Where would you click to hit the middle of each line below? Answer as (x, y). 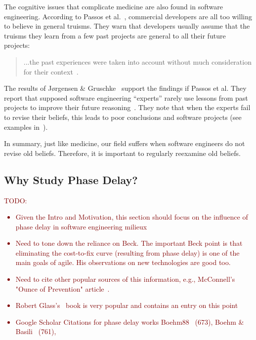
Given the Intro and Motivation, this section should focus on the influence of (132, 217)
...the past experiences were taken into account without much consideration (137, 61)
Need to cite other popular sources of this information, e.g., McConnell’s (125, 279)
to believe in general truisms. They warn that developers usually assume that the (127, 26)
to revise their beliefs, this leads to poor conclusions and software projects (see (123, 117)
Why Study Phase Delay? (71, 179)
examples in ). (26, 127)
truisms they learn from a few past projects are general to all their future (115, 35)
